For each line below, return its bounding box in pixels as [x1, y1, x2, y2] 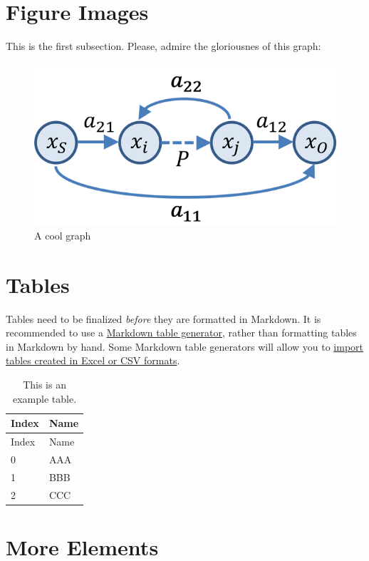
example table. [13, 391, 77, 406]
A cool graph [34, 227, 91, 242]
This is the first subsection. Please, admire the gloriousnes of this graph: [6, 38, 321, 53]
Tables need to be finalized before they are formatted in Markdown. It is [6, 311, 321, 326]
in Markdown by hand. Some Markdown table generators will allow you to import [6, 339, 363, 354]
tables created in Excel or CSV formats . [6, 353, 180, 368]
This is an [23, 376, 66, 391]
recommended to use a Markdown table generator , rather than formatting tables [6, 325, 357, 340]
